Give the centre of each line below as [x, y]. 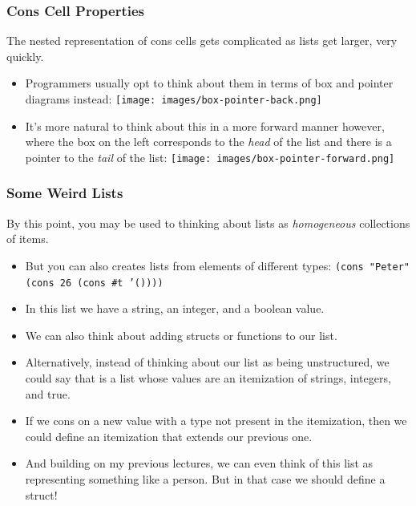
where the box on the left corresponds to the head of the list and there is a [208, 142]
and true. [48, 393]
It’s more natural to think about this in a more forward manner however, [205, 125]
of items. [28, 239]
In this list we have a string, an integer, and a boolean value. [175, 308]
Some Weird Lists [65, 193]
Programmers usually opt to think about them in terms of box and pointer [209, 83]
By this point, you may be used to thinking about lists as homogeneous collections [208, 223]
